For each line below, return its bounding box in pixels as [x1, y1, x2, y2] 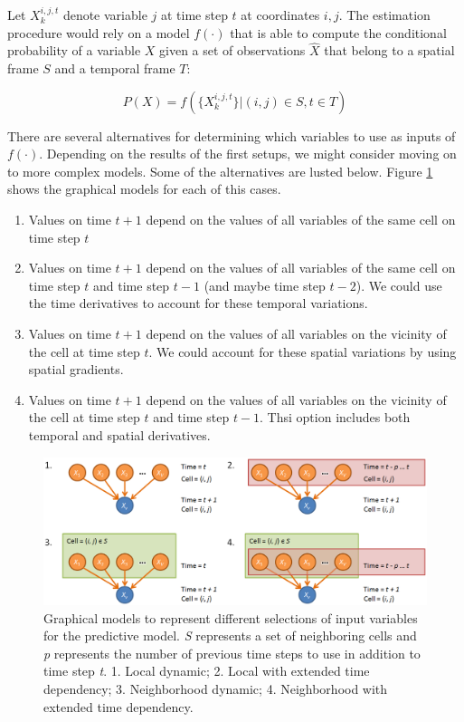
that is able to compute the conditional [230, 23, 447, 42]
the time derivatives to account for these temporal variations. [28, 294, 368, 313]
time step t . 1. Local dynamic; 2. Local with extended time [43, 661, 370, 680]
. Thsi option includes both [260, 408, 411, 427]
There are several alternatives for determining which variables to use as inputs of [7, 126, 456, 145]
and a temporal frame [54, 59, 175, 77]
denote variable [62, 5, 147, 24]
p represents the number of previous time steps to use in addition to [43, 643, 421, 662]
